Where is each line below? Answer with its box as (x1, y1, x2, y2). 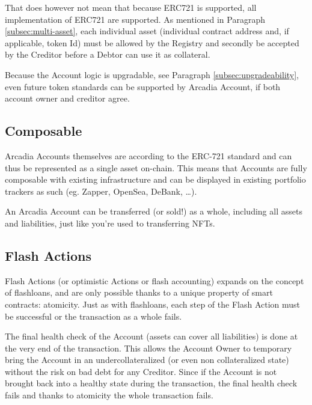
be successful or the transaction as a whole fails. (5, 309, 182, 322)
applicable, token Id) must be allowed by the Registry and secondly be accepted (5, 36, 299, 49)
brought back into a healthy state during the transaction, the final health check (5, 377, 298, 389)
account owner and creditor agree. (5, 92, 130, 105)
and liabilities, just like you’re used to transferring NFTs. (5, 216, 215, 229)
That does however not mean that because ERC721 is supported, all (5, 1, 257, 13)
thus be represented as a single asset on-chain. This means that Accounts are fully (5, 161, 307, 174)
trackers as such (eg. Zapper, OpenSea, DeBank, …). (5, 184, 197, 197)
